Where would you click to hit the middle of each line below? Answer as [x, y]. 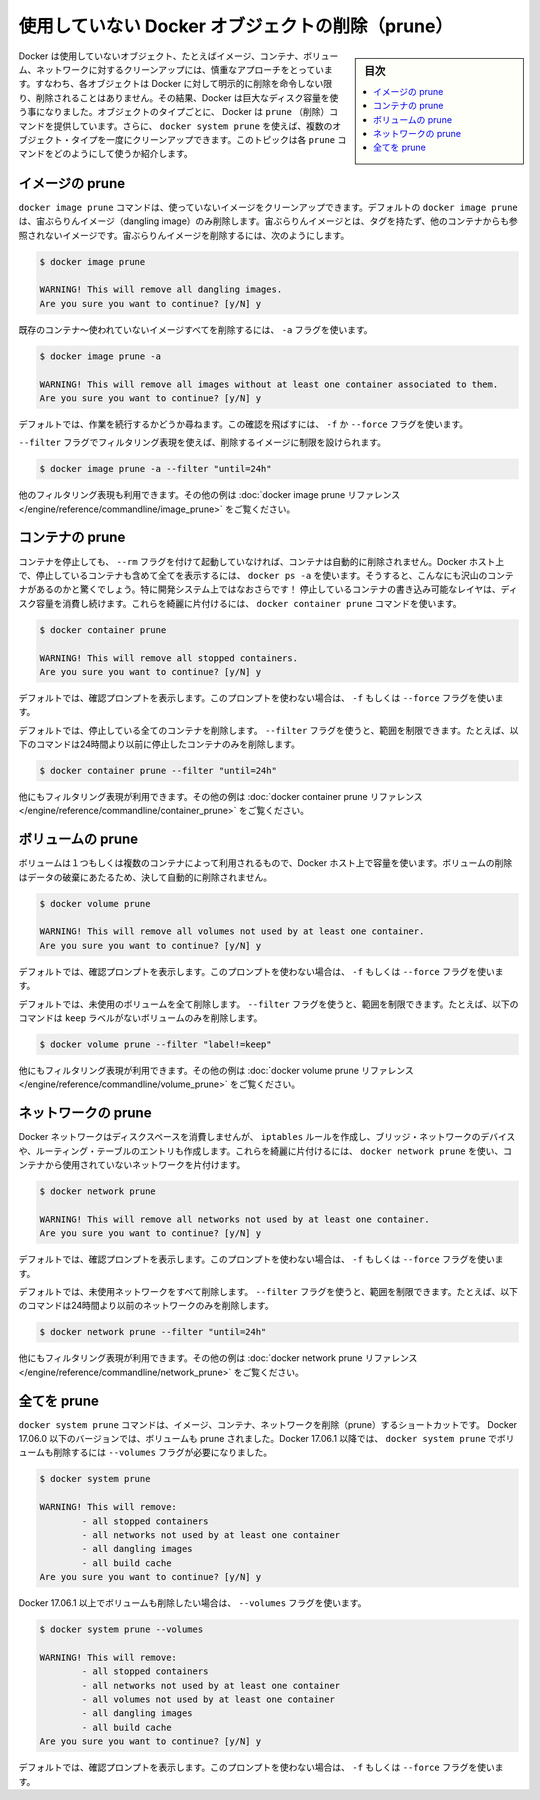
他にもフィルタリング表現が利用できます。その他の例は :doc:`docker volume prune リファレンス [216, 1070]
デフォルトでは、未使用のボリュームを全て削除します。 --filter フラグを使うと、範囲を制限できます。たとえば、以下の [268, 1004]
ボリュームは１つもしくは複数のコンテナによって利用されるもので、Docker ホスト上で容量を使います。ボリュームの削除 [265, 863]
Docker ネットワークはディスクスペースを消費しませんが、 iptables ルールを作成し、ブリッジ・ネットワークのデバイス [267, 1137]
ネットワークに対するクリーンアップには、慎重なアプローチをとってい [180, 69]
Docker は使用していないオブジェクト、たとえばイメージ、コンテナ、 [161, 56]
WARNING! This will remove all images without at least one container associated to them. [269, 384]
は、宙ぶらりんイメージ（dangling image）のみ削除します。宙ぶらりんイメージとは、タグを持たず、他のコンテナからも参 [268, 221]
